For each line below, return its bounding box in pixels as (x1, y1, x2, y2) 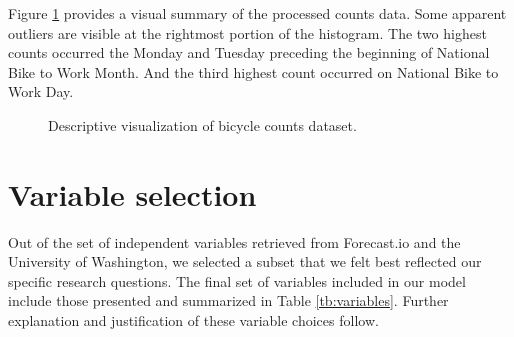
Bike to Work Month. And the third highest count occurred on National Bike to (8, 61, 499, 82)
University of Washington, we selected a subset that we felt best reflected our (8, 251, 482, 272)
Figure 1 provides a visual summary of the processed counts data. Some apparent (8, 3, 507, 23)
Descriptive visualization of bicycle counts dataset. (48, 114, 357, 135)
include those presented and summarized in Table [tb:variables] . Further (8, 290, 449, 311)
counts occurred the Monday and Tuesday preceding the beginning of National (8, 42, 490, 63)
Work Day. (8, 81, 74, 102)
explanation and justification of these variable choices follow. (8, 310, 379, 331)
